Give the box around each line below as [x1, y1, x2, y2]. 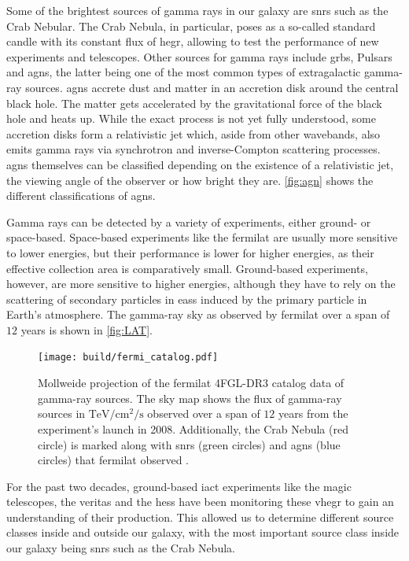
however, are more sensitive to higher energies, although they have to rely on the [6, 275, 396, 292]
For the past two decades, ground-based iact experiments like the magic [6, 478, 352, 494]
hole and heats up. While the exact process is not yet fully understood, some [6, 110, 376, 127]
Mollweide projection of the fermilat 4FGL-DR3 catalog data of [38, 375, 345, 391]
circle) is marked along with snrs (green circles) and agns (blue [38, 436, 341, 452]
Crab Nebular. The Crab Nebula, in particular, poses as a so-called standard [6, 17, 376, 34]
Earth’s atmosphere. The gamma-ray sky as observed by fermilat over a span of [6, 306, 390, 323]
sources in [38, 405, 86, 422]
